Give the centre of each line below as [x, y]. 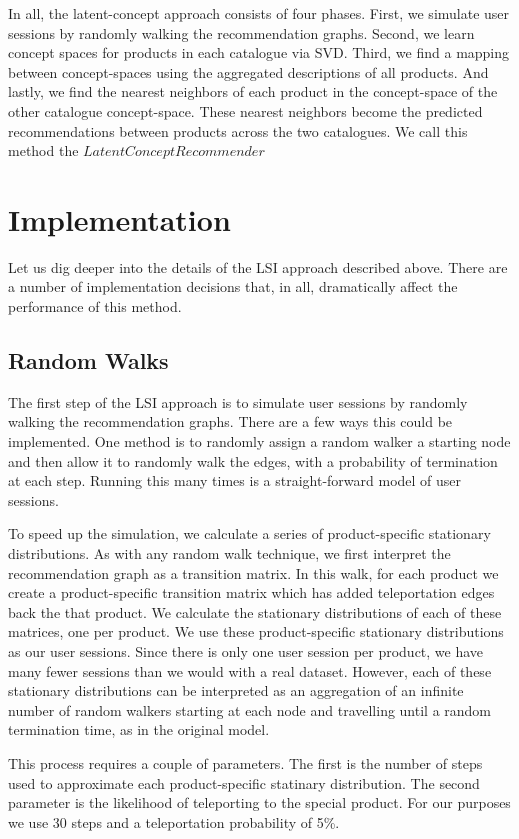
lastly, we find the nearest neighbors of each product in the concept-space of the [253, 91]
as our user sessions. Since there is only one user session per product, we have [246, 650]
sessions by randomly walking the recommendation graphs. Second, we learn [241, 32]
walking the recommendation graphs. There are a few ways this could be [230, 421]
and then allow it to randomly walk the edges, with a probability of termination [253, 460]
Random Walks [88, 360]
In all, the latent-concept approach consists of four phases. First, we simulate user [259, 13]
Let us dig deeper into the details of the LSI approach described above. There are [258, 266]
